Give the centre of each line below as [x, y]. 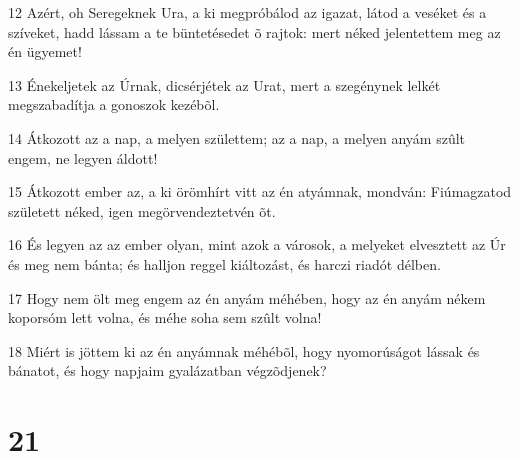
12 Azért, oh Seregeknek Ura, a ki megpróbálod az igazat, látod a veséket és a [247, 12]
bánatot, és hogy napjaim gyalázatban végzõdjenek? [167, 370]
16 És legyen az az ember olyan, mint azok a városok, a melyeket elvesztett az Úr [257, 244]
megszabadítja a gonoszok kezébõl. [114, 104]
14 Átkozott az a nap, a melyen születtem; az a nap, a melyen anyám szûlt [237, 137]
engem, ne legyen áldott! [83, 157]
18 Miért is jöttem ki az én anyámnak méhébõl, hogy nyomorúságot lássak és [244, 350]
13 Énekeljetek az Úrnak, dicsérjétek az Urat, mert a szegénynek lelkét [224, 84]
